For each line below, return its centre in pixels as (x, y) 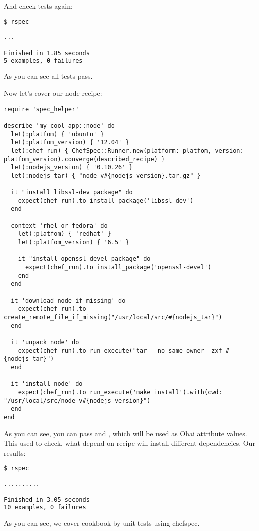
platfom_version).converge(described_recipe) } (85, 159)
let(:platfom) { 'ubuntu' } (58, 134)
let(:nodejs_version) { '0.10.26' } (72, 168)
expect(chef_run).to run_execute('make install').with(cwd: (120, 392)
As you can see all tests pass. (48, 76)
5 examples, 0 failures (43, 61)
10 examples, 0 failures (45, 507)
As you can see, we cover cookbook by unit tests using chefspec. (102, 523)
